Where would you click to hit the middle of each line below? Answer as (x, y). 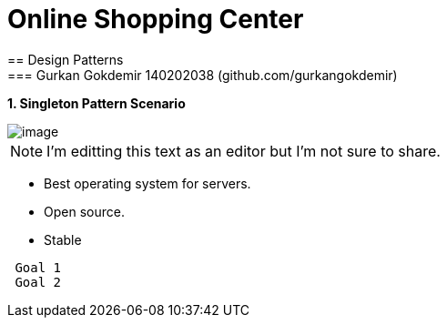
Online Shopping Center (156, 19)
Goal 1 (38, 267)
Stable (63, 239)
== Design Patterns (66, 59)
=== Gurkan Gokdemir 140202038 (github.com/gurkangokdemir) (203, 75)
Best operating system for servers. (147, 183)
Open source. (84, 211)
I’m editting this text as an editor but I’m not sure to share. (244, 151)
